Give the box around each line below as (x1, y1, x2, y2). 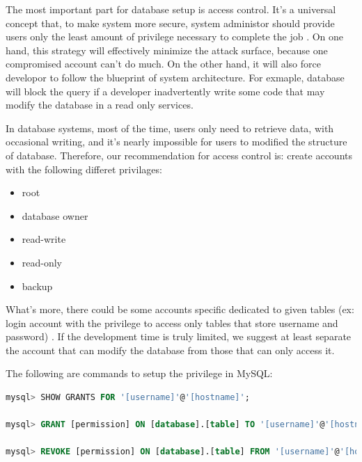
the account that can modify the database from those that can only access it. (6, 342, 335, 357)
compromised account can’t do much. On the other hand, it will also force (6, 56, 321, 71)
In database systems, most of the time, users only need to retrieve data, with (6, 120, 334, 135)
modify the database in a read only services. (6, 97, 194, 112)
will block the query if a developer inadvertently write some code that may (6, 83, 325, 98)
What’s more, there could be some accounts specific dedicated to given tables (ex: (6, 302, 354, 317)
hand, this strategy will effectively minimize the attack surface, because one (6, 42, 328, 57)
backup (22, 278, 53, 293)
